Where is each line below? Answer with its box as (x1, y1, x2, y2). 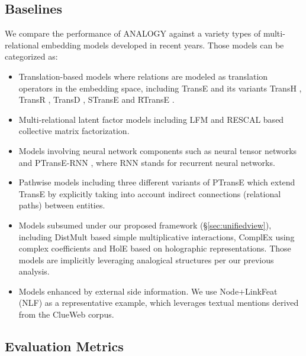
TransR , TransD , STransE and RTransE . (18, 93, 175, 106)
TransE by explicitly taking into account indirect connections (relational (18, 187, 281, 200)
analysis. (18, 265, 50, 277)
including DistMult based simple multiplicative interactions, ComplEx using (18, 230, 295, 243)
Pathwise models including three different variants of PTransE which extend (18, 176, 295, 188)
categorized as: (5, 50, 58, 63)
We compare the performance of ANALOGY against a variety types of (5, 27, 261, 40)
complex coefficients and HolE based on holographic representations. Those (18, 242, 291, 254)
